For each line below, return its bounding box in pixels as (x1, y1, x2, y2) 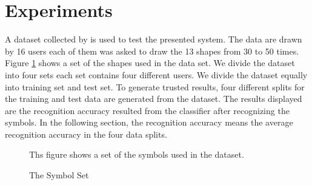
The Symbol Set (29, 169, 89, 181)
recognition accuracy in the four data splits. (5, 127, 167, 140)
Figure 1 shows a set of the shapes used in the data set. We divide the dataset (5, 56, 295, 69)
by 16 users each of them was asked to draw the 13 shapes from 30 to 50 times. (5, 44, 299, 57)
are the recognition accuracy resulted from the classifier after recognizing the (5, 104, 290, 116)
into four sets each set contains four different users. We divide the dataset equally (5, 68, 308, 81)
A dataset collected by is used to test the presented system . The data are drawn (5, 33, 302, 45)
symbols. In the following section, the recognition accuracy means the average (5, 116, 293, 129)
